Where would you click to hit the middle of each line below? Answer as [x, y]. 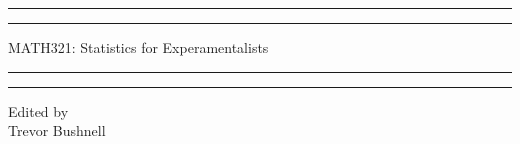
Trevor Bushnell [57, 130]
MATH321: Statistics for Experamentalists [138, 47]
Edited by [38, 110]
